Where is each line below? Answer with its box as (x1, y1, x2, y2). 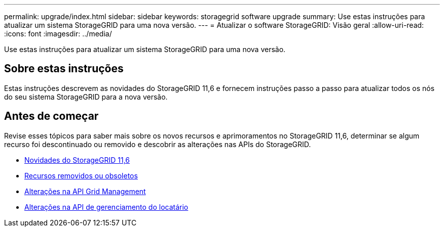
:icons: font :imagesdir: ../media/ (4, 29, 112, 38)
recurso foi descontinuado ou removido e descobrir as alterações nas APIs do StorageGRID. (4, 140, 311, 149)
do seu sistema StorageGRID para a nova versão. (4, 92, 168, 101)
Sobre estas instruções (4, 62, 124, 75)
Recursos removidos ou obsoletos (24, 171, 138, 180)
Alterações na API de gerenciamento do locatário (24, 202, 189, 211)
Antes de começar (4, 110, 99, 123)
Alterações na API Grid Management (24, 187, 146, 196)
